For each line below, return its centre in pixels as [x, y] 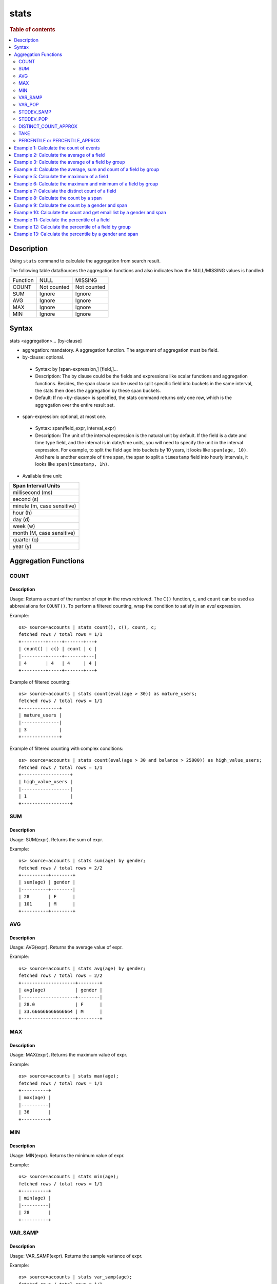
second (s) [26, 499]
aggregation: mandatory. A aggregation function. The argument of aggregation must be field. [121, 350]
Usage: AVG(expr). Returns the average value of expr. [66, 947]
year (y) [22, 546]
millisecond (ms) [33, 493]
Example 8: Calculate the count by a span [58, 198]
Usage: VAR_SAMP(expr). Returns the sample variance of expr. [76, 1256]
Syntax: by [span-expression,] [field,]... [76, 369]
